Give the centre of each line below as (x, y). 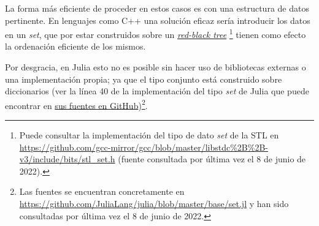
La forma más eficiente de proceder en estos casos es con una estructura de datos (157, 8)
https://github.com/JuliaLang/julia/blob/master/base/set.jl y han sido (154, 204)
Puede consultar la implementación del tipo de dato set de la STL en (149, 135)
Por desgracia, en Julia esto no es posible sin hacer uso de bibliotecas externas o (156, 67)
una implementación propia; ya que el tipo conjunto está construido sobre (144, 79)
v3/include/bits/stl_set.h (67, 159)
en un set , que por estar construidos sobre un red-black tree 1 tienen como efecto (156, 33)
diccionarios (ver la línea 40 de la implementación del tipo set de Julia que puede (157, 91)
